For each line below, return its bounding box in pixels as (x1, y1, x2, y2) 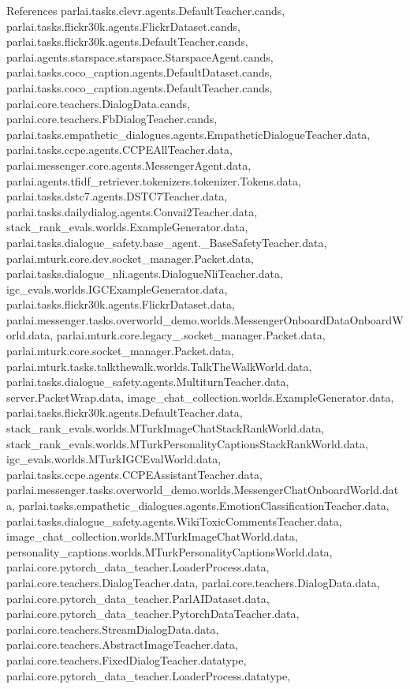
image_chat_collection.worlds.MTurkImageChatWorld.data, (6, 528, 298, 545)
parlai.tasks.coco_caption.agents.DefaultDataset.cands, (6, 64, 273, 81)
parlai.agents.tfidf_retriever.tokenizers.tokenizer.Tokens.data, (6, 172, 301, 189)
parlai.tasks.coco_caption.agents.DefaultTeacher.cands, (6, 79, 273, 95)
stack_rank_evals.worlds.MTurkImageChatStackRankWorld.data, (6, 420, 325, 436)
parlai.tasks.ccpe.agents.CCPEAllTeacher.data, (6, 141, 233, 158)
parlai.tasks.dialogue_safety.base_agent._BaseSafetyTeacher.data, (6, 234, 327, 250)
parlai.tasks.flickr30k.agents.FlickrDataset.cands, (6, 17, 240, 34)
